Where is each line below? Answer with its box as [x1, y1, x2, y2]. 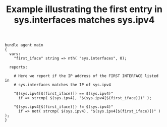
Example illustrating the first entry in [6, 4, 162, 15]
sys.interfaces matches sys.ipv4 [14, 14, 155, 26]
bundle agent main [5, 43, 43, 48]
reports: [9, 65, 28, 70]
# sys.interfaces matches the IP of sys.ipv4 [14, 82, 112, 88]
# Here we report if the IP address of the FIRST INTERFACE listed [14, 74, 158, 79]
